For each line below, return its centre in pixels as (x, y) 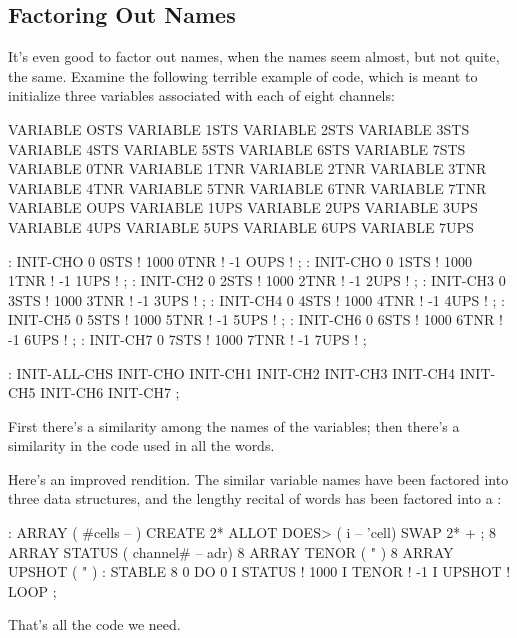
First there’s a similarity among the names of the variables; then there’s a (234, 425)
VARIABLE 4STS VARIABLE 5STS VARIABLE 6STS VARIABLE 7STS (237, 148)
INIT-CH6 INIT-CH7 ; (110, 392)
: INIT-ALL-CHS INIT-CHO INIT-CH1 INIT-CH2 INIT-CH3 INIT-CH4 (232, 372)
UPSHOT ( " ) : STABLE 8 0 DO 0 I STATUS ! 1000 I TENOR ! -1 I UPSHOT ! (259, 571)
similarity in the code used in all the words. (141, 445)
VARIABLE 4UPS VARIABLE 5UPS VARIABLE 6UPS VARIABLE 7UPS (241, 226)
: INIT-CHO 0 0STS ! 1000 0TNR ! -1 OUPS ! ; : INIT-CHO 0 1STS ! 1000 (240, 260)
